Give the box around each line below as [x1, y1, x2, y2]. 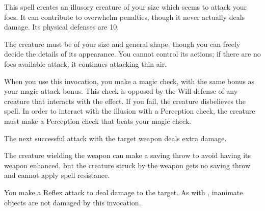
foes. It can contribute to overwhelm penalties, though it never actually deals [4, 11, 245, 22]
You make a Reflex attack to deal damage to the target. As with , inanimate [4, 187, 243, 197]
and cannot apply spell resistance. [4, 170, 110, 180]
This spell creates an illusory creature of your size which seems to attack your [4, 2, 247, 12]
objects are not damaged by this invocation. [4, 197, 141, 207]
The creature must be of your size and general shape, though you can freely [4, 38, 241, 49]
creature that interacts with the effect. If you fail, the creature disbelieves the [4, 95, 246, 106]
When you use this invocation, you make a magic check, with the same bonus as [4, 75, 255, 86]
